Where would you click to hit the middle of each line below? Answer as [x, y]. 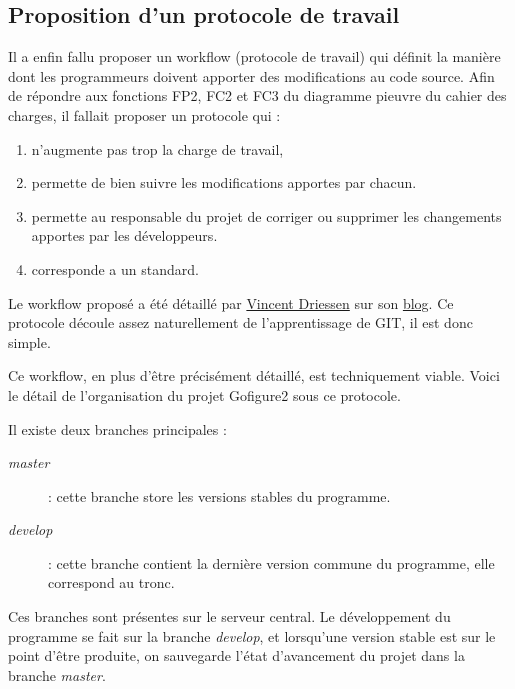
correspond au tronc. [111, 582]
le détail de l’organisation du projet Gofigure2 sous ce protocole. [204, 394]
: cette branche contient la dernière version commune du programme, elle [271, 562]
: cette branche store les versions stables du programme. [219, 495]
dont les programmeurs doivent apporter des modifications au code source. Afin [251, 75]
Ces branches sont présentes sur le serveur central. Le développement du [229, 616]
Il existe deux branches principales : [117, 428]
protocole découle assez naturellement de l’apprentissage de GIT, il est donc [240, 322]
